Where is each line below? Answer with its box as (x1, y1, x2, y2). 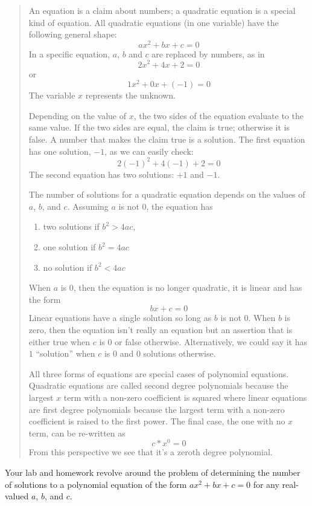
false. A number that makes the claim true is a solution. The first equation (28, 132, 305, 145)
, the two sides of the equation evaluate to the (133, 109, 304, 122)
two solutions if (43, 220, 100, 233)
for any (253, 478, 279, 490)
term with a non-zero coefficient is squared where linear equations (63, 391, 307, 403)
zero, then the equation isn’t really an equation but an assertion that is (28, 323, 293, 336)
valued (5, 490, 29, 502)
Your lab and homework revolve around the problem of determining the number (5, 466, 301, 479)
